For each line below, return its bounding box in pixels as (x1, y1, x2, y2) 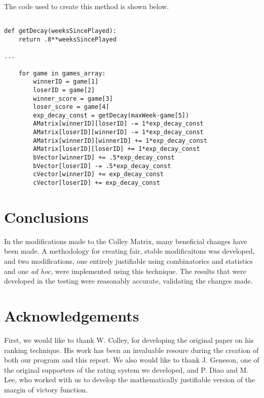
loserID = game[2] (33, 86, 95, 94)
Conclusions (4, 206, 89, 227)
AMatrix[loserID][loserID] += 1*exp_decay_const (33, 145, 200, 153)
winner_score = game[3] (33, 95, 113, 102)
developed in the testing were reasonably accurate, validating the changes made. (4, 275, 253, 286)
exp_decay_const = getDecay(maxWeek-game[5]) (33, 111, 190, 119)
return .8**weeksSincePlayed (18, 35, 117, 43)
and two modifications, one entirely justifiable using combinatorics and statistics (4, 256, 253, 266)
